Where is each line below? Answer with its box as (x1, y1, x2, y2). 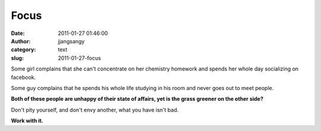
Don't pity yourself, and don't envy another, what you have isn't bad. (11, 106, 179, 113)
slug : (11, 54, 24, 62)
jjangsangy (58, 37, 85, 44)
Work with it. (11, 117, 44, 124)
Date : (11, 30, 25, 37)
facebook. (11, 74, 36, 81)
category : (11, 46, 36, 53)
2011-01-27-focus (58, 54, 101, 62)
